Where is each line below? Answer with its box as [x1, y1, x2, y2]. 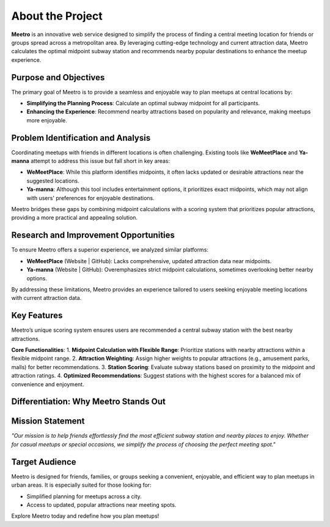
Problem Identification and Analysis [11, 132, 151, 143]
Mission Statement [11, 416, 85, 427]
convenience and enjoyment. [11, 380, 85, 388]
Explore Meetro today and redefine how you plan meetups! [11, 512, 159, 520]
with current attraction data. [11, 294, 82, 302]
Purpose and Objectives [11, 72, 105, 83]
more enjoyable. [26, 116, 67, 124]
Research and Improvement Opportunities [11, 230, 175, 241]
